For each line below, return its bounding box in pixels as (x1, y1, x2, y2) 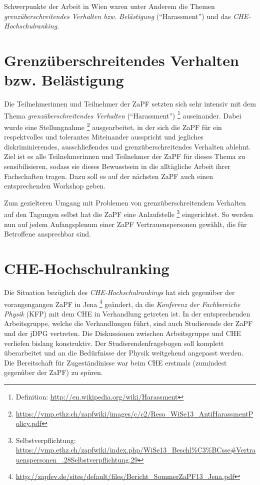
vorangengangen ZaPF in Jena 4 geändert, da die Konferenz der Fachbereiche (4, 297, 240, 309)
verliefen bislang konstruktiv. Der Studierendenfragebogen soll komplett (4, 337, 224, 348)
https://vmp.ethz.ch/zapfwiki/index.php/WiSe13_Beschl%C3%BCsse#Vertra (15, 444, 256, 455)
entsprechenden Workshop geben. (4, 180, 106, 191)
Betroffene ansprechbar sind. (4, 228, 91, 239)
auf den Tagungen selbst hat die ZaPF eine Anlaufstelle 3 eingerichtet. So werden (4, 207, 253, 219)
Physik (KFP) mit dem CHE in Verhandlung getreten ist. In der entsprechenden (4, 308, 250, 318)
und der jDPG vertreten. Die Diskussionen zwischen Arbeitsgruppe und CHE (4, 327, 241, 338)
